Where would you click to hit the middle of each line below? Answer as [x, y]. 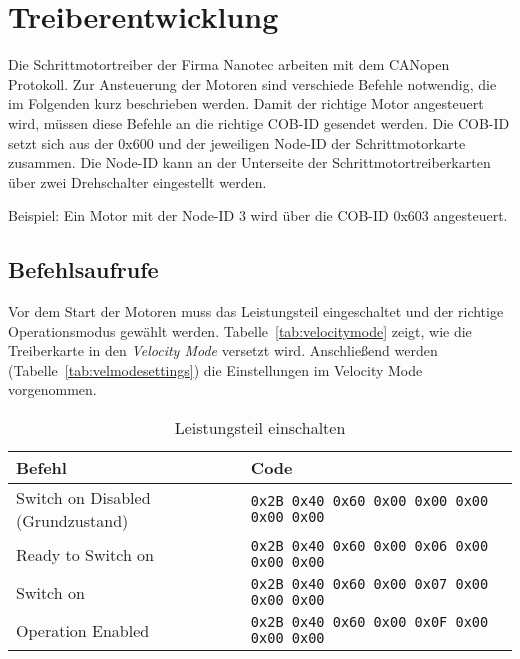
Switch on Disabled [83, 498]
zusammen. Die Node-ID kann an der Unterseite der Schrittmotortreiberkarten [249, 162]
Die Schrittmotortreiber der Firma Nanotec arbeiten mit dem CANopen [229, 64]
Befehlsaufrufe [83, 269]
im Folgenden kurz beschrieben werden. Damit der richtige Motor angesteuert [246, 103]
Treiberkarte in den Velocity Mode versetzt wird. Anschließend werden [223, 350]
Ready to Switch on [85, 554]
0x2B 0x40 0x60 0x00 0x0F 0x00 [369, 622]
